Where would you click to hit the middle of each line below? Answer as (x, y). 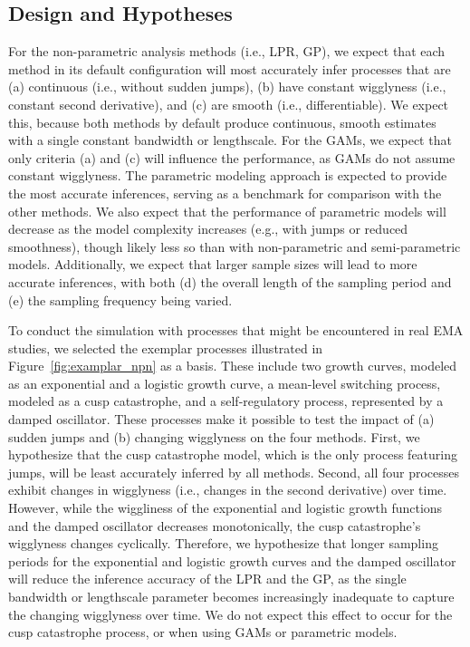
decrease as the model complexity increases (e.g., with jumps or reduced (208, 229)
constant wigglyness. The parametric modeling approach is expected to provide (228, 175)
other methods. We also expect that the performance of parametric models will (227, 211)
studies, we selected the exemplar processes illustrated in (166, 348)
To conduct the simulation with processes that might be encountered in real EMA (236, 330)
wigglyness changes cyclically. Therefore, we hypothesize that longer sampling (223, 543)
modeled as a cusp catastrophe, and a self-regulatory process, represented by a (226, 401)
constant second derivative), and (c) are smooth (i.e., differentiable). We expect (229, 104)
